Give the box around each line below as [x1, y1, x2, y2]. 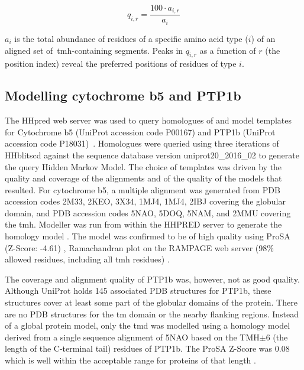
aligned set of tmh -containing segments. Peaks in [5, 44, 183, 56]
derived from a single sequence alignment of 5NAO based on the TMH [5, 330, 260, 343]
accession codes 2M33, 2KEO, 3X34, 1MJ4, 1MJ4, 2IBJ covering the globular [5, 195, 286, 207]
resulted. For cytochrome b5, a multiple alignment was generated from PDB [5, 183, 280, 196]
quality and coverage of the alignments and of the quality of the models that [5, 172, 282, 184]
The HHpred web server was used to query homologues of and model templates [5, 114, 292, 126]
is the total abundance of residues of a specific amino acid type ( [14, 32, 248, 44]
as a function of [199, 44, 256, 56]
